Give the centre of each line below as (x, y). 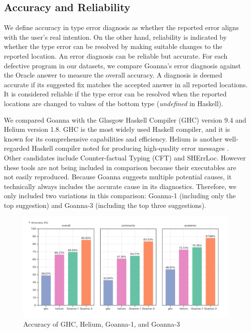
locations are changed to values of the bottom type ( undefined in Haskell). (114, 103)
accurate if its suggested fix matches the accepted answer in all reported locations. (126, 84)
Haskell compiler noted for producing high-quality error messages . (130, 148)
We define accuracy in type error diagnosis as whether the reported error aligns (121, 27)
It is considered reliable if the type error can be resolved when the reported (115, 94)
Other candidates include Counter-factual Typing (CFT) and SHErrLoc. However (125, 157)
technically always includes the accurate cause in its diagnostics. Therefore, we (120, 186)
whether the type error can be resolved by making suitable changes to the (113, 46)
